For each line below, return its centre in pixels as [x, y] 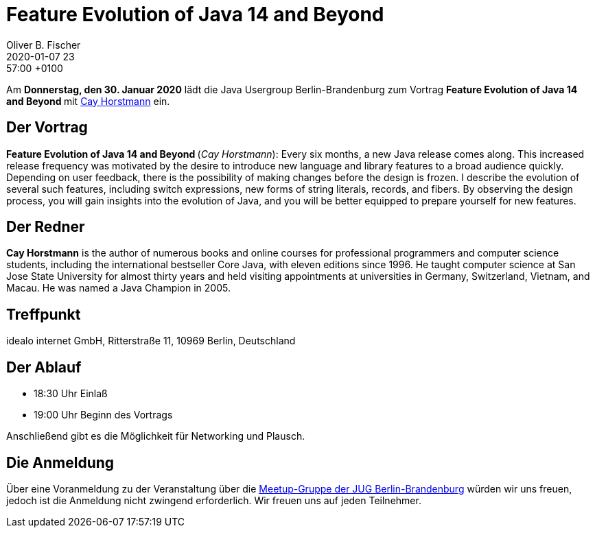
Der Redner [46, 227]
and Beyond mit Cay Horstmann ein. [88, 101]
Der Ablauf [44, 367]
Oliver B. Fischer [44, 45]
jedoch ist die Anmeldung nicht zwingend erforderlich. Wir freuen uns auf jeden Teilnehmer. [214, 500]
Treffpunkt [44, 314]
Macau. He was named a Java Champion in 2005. [118, 288]
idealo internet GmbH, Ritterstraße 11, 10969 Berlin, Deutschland [151, 341]
